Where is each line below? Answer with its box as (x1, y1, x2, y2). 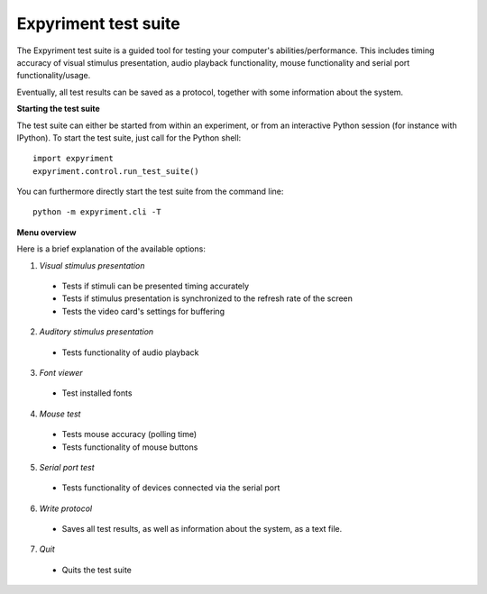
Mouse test (39, 408, 81, 419)
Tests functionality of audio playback (61, 347, 199, 358)
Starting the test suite (16, 104, 101, 114)
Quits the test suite (61, 564, 133, 575)
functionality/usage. (16, 70, 91, 81)
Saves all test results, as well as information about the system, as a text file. (61, 524, 343, 535)
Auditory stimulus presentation (39, 326, 154, 337)
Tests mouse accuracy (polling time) (61, 429, 198, 440)
